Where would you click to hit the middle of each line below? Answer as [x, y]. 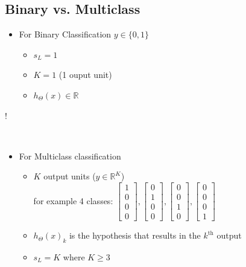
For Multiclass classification [70, 156]
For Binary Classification [65, 34]
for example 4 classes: [73, 200]
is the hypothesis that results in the [135, 235]
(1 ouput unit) [85, 75]
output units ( [70, 176]
